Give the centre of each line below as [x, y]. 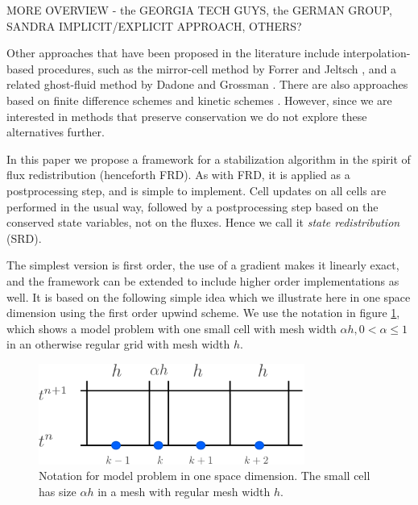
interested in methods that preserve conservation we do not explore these [187, 116]
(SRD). [24, 238]
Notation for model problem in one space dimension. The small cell [205, 476]
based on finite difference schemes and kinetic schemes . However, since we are [199, 100]
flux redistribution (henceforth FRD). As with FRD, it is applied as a [178, 175]
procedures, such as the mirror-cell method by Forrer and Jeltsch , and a [217, 68]
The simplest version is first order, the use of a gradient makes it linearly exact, [203, 265]
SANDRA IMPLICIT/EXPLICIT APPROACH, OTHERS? [154, 25]
